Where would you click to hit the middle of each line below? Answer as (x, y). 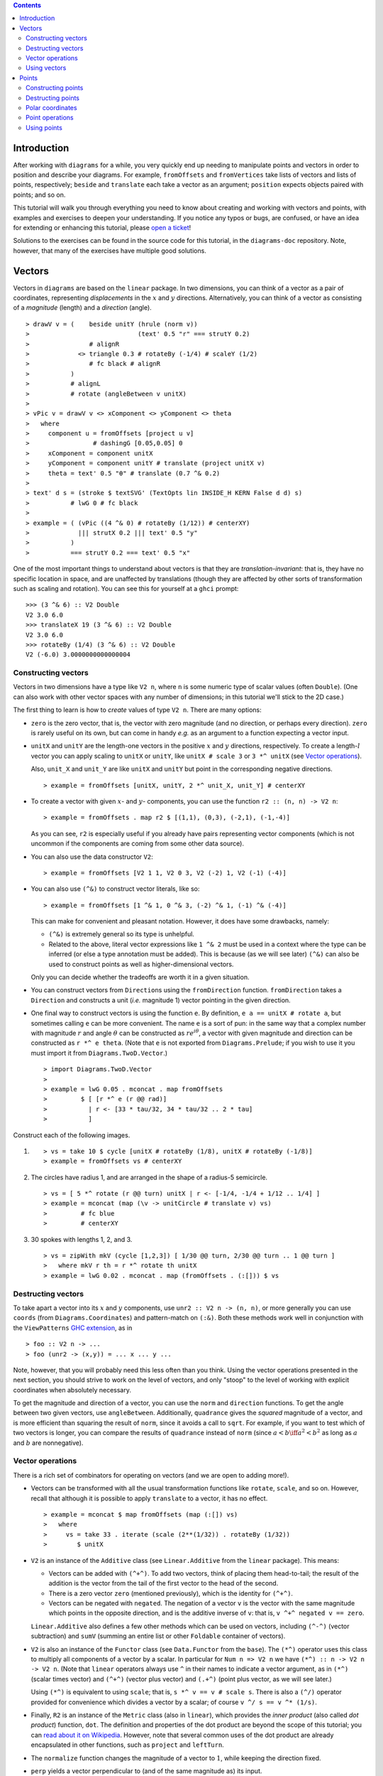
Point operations (50, 118)
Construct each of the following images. (72, 1135)
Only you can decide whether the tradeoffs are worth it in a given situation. (140, 978)
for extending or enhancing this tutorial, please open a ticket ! (102, 227)
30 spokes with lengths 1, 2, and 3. (82, 1239)
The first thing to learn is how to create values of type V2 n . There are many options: (137, 710)
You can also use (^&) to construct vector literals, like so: (115, 889)
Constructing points (55, 88)
